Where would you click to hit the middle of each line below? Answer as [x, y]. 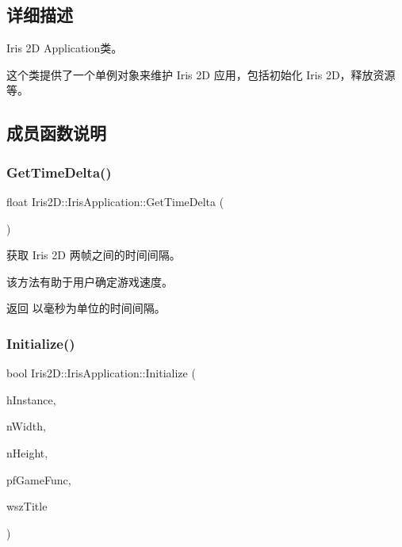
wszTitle [27, 506]
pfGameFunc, [39, 479]
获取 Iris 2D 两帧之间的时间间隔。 [94, 255]
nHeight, [27, 452]
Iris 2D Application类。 [65, 48]
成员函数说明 [56, 133]
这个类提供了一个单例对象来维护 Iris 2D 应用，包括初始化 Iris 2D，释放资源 [201, 74]
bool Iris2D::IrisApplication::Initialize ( [101, 373]
